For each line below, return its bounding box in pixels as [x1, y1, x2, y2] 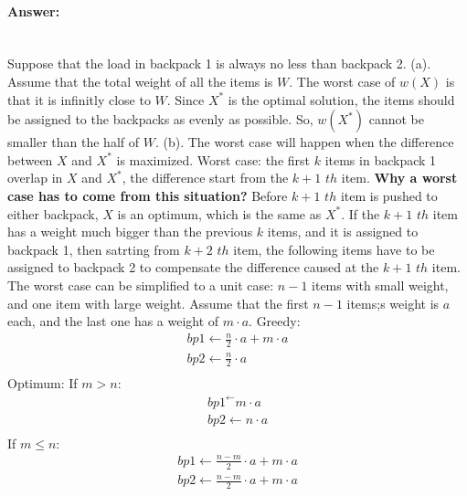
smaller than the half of [7, 132, 140, 152]
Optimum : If [7, 374, 78, 393]
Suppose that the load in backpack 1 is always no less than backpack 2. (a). [7, 54, 431, 73]
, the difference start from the [122, 168, 289, 187]
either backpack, [7, 204, 99, 223]
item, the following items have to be [233, 239, 435, 259]
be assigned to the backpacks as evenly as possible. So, [7, 110, 313, 129]
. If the [341, 204, 380, 223]
